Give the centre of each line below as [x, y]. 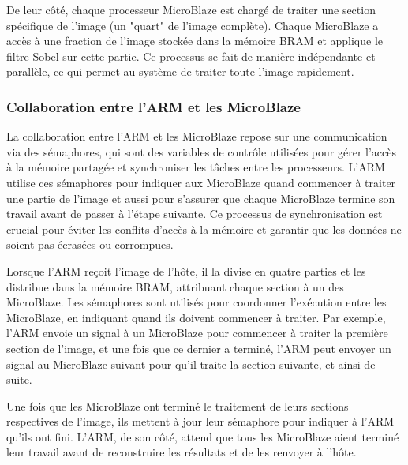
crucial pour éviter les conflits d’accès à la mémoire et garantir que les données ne [204, 229]
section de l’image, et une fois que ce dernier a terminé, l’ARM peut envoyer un [199, 348]
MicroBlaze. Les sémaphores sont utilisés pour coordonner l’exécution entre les [197, 302]
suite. [19, 379]
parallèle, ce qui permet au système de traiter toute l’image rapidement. [180, 71]
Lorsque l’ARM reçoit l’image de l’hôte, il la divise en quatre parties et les [186, 270]
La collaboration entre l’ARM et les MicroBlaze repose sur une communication [197, 136]
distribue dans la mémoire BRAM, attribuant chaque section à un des [175, 286]
